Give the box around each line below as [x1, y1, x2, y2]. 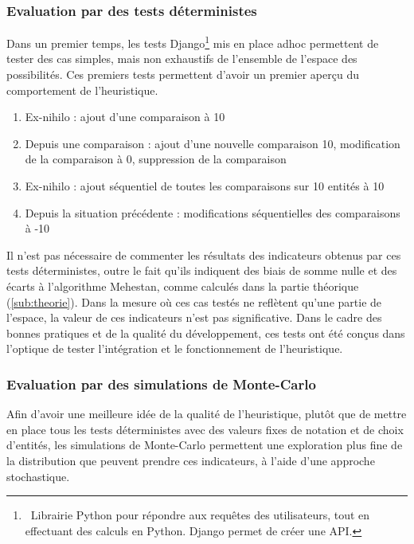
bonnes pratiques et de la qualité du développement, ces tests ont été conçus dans [6, 324, 405, 341]
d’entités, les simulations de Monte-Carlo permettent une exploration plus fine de [6, 436, 403, 453]
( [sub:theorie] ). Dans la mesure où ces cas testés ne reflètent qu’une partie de [6, 293, 382, 310]
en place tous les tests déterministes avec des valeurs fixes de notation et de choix [6, 421, 404, 437]
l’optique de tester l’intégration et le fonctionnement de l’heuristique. [6, 340, 343, 357]
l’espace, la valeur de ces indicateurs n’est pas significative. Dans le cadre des [6, 309, 382, 326]
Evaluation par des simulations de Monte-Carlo [6, 374, 316, 393]
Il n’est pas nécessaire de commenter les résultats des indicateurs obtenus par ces [6, 246, 401, 263]
